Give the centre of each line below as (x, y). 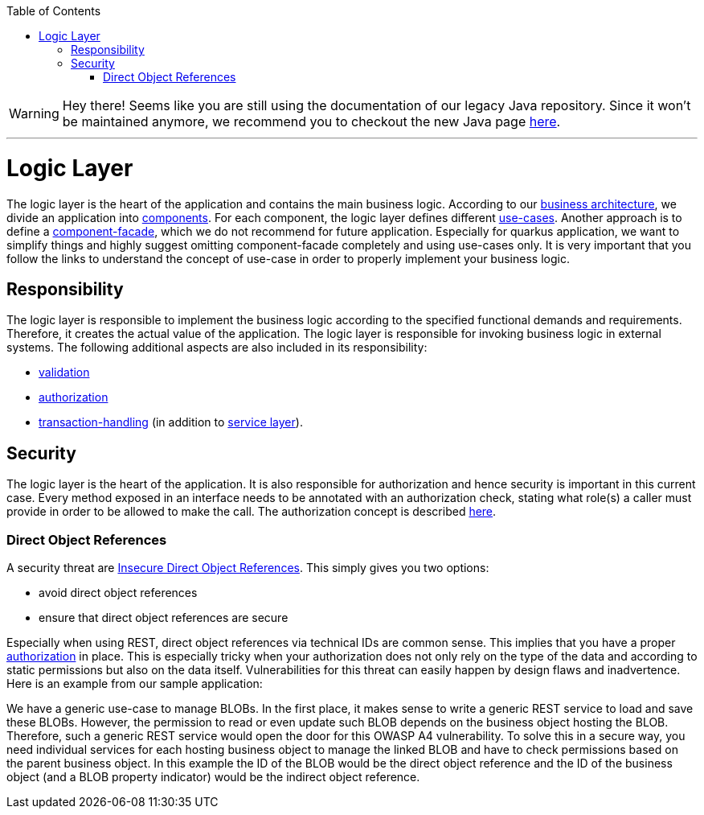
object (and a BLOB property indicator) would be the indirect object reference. (213, 776)
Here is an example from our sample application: (135, 683)
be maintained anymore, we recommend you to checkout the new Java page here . (311, 121)
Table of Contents (54, 11)
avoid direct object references (118, 592)
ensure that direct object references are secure (164, 617)
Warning (34, 113)
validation (64, 373)
